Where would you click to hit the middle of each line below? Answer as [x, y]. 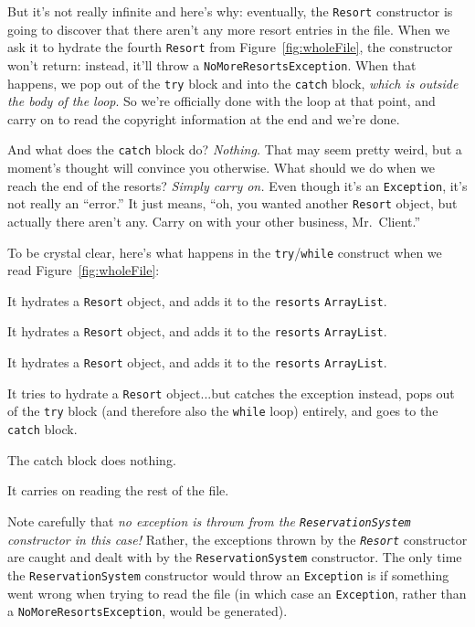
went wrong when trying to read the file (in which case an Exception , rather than [237, 593]
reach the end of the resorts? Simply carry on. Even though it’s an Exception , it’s [237, 185]
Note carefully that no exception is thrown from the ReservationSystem [209, 521]
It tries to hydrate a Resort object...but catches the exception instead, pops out [231, 393]
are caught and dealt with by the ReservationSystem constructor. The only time [235, 557]
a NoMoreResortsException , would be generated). [148, 611]
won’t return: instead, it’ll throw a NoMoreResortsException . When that [212, 64]
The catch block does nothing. [92, 459]
